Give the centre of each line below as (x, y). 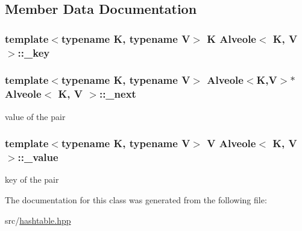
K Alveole (231, 38)
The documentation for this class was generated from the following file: (136, 200)
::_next (118, 94)
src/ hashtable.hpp (38, 220)
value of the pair (35, 116)
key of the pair (32, 179)
